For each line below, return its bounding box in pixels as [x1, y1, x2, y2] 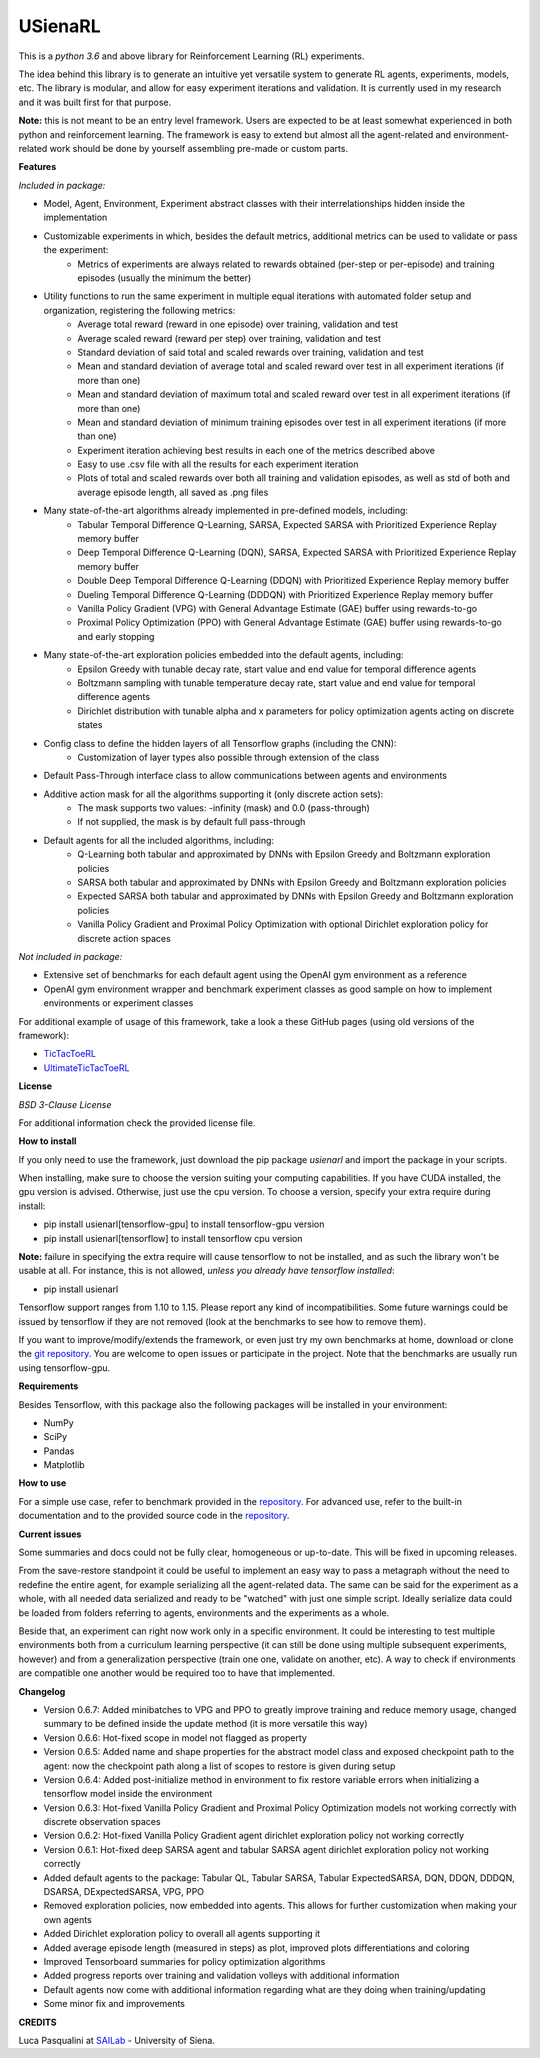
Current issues [18, 1528, 82, 1540]
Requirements [18, 1380, 79, 1392]
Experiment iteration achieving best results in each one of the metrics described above [77, 444, 435, 456]
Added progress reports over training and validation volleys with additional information [43, 1970, 400, 1982]
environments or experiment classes [43, 997, 194, 1009]
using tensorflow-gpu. [18, 1361, 111, 1374]
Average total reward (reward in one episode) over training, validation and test [77, 318, 399, 330]
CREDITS [18, 2016, 57, 2028]
